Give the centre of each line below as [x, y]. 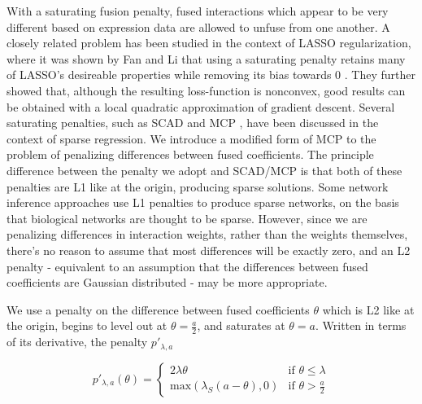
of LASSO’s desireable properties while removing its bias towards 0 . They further [211, 75]
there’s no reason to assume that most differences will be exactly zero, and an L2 [209, 250]
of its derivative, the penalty [77, 342]
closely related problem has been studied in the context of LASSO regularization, [209, 43]
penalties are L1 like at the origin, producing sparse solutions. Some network [198, 186]
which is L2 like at [368, 309]
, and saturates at [241, 325]
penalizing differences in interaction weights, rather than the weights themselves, [207, 234]
